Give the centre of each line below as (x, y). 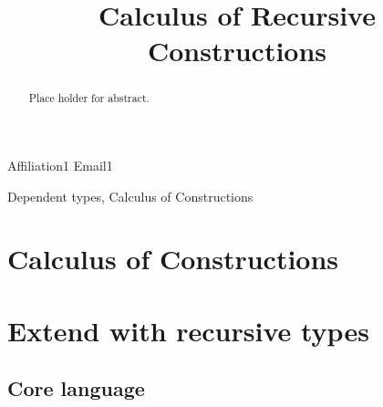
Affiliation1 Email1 (60, 166)
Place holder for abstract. (89, 98)
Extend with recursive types (188, 330)
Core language (76, 388)
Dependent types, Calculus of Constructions (130, 196)
